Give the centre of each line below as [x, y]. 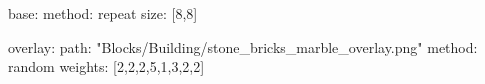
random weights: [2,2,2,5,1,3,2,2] [106, 66]
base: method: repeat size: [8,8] [103, 13]
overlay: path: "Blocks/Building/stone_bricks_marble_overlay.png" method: [243, 46]
